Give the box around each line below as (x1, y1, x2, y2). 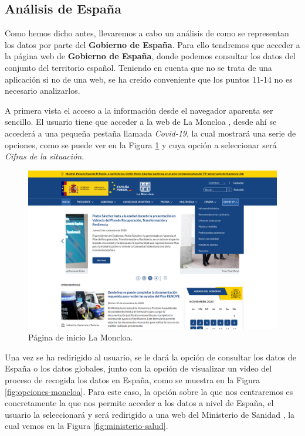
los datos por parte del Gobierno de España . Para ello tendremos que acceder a (5, 38, 300, 50)
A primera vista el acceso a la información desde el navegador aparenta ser (5, 104, 273, 116)
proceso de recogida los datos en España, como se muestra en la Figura (5, 373, 260, 386)
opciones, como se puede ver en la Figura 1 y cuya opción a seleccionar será (5, 138, 277, 151)
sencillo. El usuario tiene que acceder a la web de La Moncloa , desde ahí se (5, 115, 277, 128)
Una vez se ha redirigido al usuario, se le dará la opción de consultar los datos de (5, 350, 296, 363)
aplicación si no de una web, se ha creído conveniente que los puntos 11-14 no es (5, 73, 293, 85)
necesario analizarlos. (5, 84, 80, 97)
